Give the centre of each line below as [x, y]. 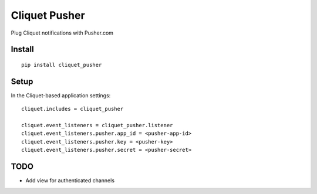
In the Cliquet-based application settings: [61, 95]
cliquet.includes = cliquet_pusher [72, 109]
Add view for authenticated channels [70, 181]
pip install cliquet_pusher [62, 65]
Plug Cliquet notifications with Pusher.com [62, 33]
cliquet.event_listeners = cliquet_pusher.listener [97, 125]
